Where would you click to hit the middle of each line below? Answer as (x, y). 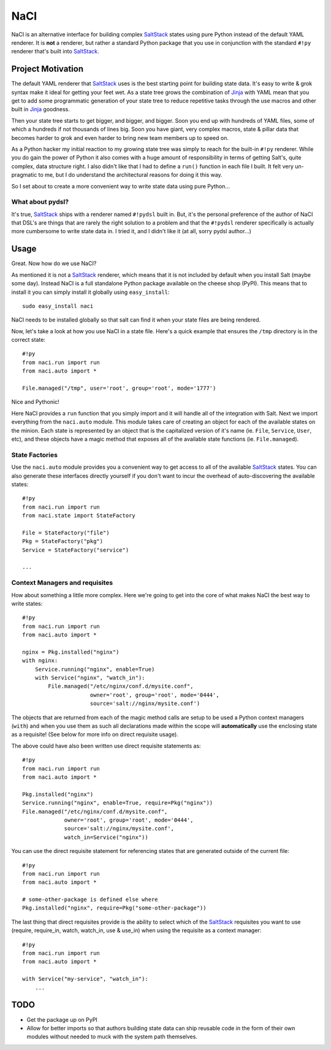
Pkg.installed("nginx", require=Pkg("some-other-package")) (114, 908)
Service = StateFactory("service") (76, 550)
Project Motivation (48, 69)
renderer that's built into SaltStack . (55, 52)
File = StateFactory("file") (66, 533)
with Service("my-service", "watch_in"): (85, 979)
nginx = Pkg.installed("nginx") (71, 652)
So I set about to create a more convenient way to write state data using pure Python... (120, 186)
